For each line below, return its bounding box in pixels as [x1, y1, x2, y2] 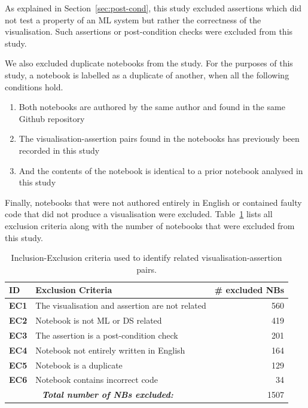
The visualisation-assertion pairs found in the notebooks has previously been [19, 132, 300, 145]
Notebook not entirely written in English [35, 343, 185, 356]
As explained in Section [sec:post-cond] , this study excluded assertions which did [5, 2, 302, 14]
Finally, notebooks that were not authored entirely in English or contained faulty [5, 196, 302, 208]
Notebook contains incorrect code [35, 373, 158, 386]
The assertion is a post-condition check [35, 328, 178, 341]
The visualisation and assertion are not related [35, 299, 206, 312]
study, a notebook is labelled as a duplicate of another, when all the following [5, 68, 289, 81]
